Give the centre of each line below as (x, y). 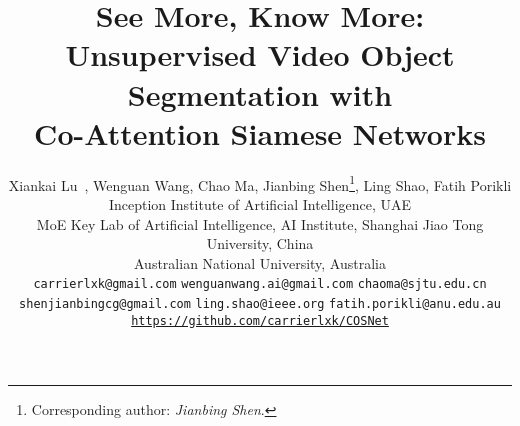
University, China (260, 243)
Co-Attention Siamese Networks (260, 132)
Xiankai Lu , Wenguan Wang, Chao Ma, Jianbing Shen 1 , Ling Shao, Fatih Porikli (260, 183)
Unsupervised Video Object (260, 54)
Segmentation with (260, 93)
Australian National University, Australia (260, 262)
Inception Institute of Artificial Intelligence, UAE (260, 203)
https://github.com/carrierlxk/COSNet (260, 320)
